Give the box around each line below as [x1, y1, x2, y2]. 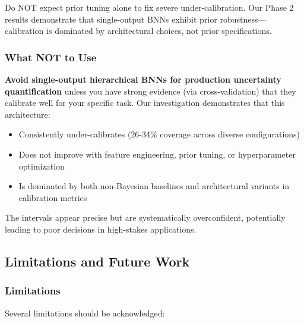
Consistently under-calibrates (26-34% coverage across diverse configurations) [18, 128, 300, 140]
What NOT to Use [5, 49, 97, 64]
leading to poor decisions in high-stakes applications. [5, 222, 197, 235]
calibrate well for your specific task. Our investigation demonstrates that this [5, 96, 285, 109]
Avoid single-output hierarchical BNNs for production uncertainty [5, 73, 281, 85]
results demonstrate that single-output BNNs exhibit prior [5, 12, 217, 25]
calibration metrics [18, 191, 87, 203]
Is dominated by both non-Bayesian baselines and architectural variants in [18, 180, 290, 192]
